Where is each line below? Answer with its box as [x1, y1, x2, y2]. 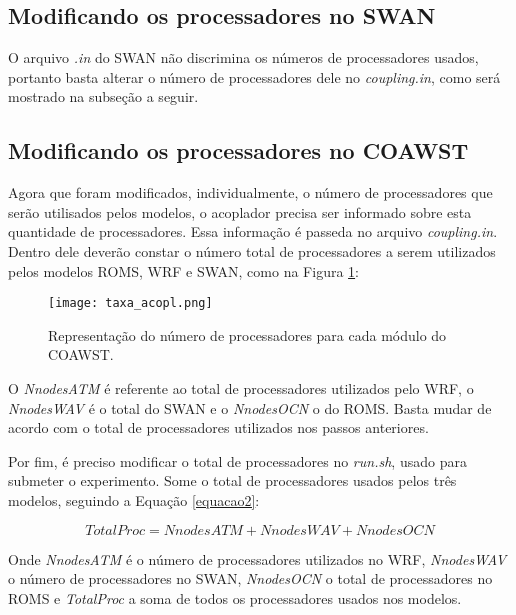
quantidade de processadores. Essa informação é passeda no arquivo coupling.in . [8, 221, 498, 242]
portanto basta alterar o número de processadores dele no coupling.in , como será [8, 66, 501, 87]
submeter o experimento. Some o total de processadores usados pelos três [8, 470, 457, 491]
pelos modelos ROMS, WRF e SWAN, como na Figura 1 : [8, 260, 359, 281]
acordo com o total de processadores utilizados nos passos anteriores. [8, 417, 429, 438]
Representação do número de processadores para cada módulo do [48, 324, 447, 345]
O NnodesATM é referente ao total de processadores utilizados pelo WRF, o [8, 378, 474, 398]
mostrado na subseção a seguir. [8, 86, 199, 107]
